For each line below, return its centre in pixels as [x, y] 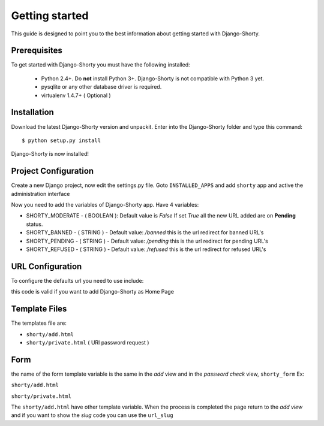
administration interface [40, 194]
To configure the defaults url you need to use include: [77, 280]
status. [34, 224]
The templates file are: [39, 323]
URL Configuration [46, 266]
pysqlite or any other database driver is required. [101, 87]
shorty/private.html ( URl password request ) [88, 342]
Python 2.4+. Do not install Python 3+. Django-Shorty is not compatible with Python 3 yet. [152, 78]
